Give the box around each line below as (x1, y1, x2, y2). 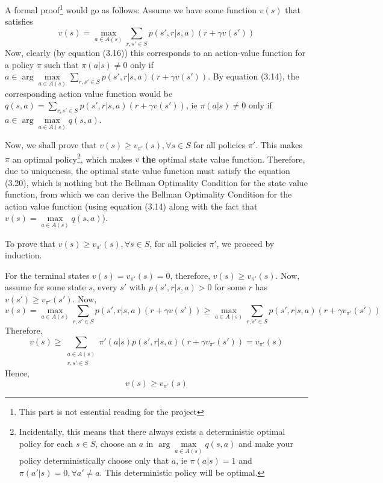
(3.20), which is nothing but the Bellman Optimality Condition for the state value (5, 176, 308, 189)
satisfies (5, 15, 33, 28)
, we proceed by (216, 237, 275, 249)
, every (92, 281, 117, 293)
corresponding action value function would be (5, 87, 173, 99)
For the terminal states (5, 269, 90, 281)
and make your (238, 437, 294, 450)
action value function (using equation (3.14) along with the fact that (5, 199, 258, 212)
